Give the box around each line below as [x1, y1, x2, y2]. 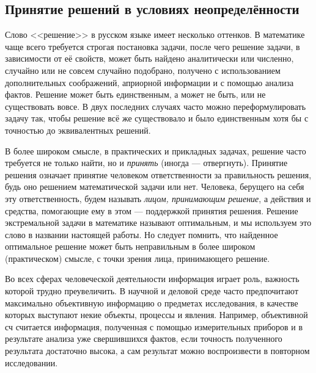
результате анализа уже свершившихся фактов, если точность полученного [5, 332, 282, 345]
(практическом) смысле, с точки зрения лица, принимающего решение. [5, 252, 270, 264]
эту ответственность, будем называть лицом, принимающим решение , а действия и [5, 192, 311, 205]
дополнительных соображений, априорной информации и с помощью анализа [5, 76, 294, 89]
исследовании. [5, 356, 58, 369]
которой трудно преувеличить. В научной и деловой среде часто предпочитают [5, 284, 299, 297]
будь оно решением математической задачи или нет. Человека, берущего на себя [5, 180, 304, 193]
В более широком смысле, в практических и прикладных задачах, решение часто [5, 144, 306, 157]
